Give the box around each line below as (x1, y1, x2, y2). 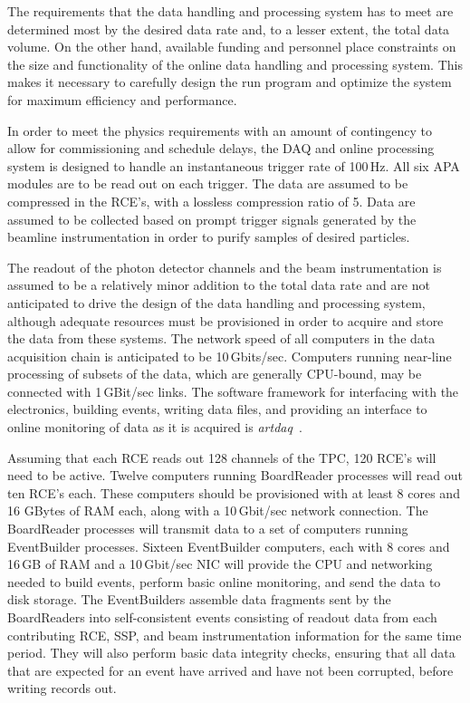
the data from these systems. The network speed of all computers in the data (7, 329, 436, 348)
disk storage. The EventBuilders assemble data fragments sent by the (7, 590, 391, 609)
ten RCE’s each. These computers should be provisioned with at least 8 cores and (7, 483, 460, 502)
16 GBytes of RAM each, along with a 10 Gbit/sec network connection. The (7, 501, 428, 520)
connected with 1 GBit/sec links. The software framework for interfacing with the (7, 381, 459, 400)
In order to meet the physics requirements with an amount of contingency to (7, 120, 432, 140)
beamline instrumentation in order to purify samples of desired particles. (7, 227, 410, 246)
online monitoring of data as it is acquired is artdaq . (7, 418, 302, 437)
